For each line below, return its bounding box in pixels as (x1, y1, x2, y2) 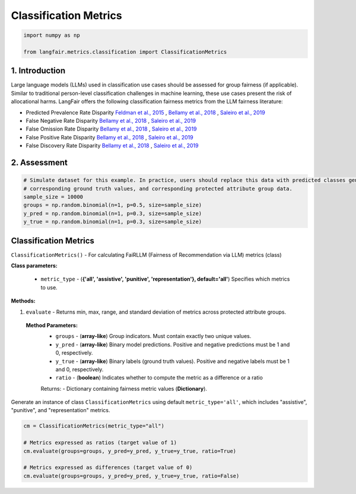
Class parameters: (11, 262, 58, 269)
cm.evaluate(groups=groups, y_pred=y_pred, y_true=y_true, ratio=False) (23, 472, 240, 479)
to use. (40, 283, 58, 291)
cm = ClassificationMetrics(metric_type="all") (23, 423, 164, 429)
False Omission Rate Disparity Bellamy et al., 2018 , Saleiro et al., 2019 (26, 125, 197, 133)
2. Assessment (11, 157, 68, 167)
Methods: (11, 297, 36, 305)
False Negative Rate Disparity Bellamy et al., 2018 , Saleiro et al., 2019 (26, 117, 196, 124)
